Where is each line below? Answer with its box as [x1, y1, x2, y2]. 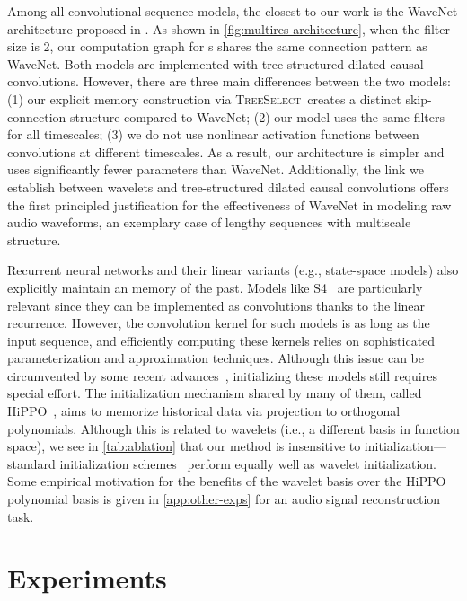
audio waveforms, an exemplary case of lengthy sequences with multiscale [7, 213, 411, 232]
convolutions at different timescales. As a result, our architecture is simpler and [7, 142, 445, 161]
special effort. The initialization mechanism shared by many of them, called [7, 384, 422, 402]
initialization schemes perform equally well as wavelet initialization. [59, 454, 436, 473]
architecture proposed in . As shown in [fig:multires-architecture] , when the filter [7, 19, 450, 38]
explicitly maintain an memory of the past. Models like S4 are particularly [7, 278, 423, 296]
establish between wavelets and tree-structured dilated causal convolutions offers [7, 177, 449, 196]
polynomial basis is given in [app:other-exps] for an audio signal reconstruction [7, 490, 441, 508]
